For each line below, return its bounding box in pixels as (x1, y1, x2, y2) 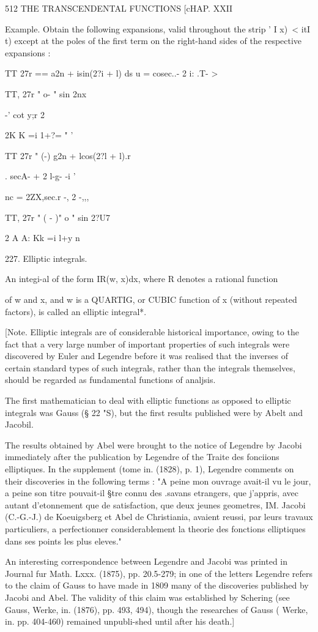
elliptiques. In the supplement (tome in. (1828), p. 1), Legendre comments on (5, 463, 294, 475)
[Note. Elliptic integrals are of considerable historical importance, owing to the (5, 325, 299, 338)
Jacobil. (5, 418, 34, 431)
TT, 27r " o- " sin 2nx (5, 87, 87, 100)
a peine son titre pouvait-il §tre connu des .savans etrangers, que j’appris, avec (5, 486, 298, 499)
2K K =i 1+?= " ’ (5, 128, 73, 141)
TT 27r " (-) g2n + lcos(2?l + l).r (5, 149, 131, 162)
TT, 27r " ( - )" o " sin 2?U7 (5, 210, 111, 223)
